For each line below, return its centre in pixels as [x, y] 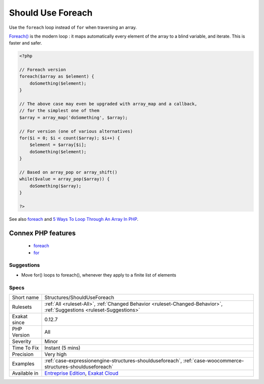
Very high [55, 354]
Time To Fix [25, 348]
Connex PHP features [42, 233]
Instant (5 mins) [62, 348]
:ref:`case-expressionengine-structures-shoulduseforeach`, [113, 361]
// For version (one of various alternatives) [76, 131]
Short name [25, 297]
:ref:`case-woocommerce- [214, 361]
